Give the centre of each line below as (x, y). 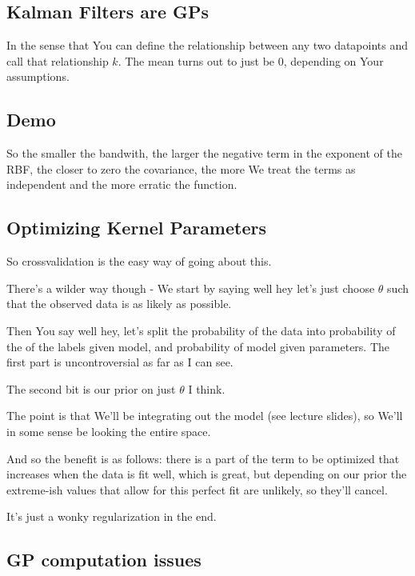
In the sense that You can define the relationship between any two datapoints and (207, 45)
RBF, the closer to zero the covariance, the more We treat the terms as (181, 168)
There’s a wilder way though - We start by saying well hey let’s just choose (191, 288)
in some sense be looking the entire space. (109, 431)
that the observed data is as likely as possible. (119, 304)
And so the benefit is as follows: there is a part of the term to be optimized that (203, 458)
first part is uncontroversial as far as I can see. (120, 362)
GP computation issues (104, 560)
